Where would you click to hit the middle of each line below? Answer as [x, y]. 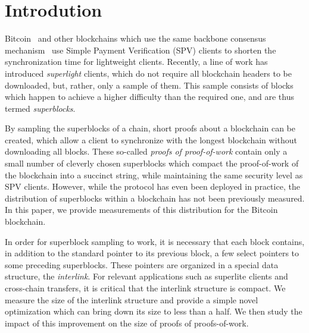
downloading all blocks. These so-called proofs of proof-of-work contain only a [146, 151]
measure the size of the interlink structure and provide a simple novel [132, 299]
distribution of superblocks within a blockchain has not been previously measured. [155, 198]
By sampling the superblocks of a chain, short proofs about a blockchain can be [150, 128]
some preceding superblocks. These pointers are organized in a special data [142, 264]
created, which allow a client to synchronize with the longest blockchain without [151, 139]
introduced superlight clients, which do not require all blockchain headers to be [148, 73]
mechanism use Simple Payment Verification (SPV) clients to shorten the [141, 50]
